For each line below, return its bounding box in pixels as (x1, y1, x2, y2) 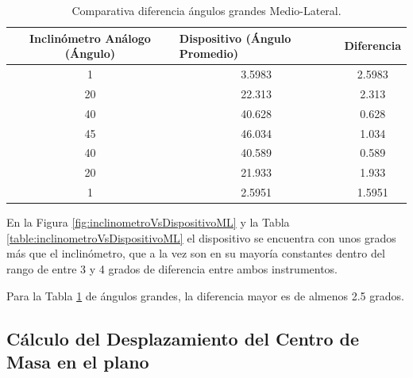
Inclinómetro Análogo (29, 29, 151, 46)
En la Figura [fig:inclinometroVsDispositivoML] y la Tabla (6, 214, 290, 231)
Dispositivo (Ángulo (179, 29, 291, 46)
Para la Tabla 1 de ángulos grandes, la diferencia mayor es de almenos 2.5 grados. (6, 287, 404, 304)
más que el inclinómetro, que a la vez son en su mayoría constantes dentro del (6, 245, 385, 262)
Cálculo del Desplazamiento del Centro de (6, 326, 360, 350)
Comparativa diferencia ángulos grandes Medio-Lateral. (71, 2, 342, 18)
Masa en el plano (6, 349, 149, 373)
